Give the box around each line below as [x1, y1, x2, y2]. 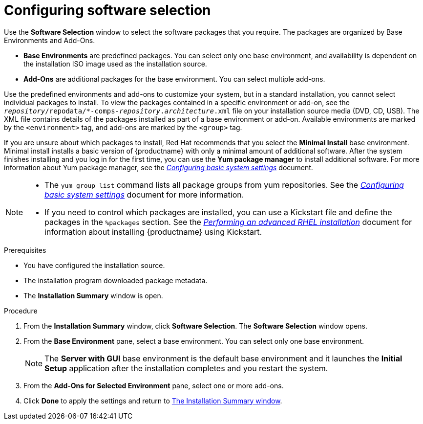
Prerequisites [4, 245, 46, 254]
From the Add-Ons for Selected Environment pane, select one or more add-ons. [23, 381, 284, 390]
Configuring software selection [4, 2, 211, 19]
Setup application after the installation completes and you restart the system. [44, 363, 328, 373]
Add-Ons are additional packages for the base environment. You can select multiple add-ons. [23, 74, 325, 83]
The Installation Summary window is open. [23, 291, 163, 300]
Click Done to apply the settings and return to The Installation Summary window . [23, 396, 282, 405]
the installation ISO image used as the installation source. [23, 59, 207, 68]
